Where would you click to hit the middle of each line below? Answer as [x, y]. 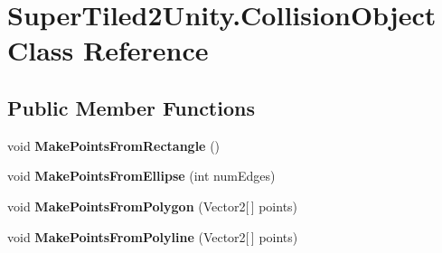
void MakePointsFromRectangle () [114, 145]
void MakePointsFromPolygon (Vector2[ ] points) [153, 206]
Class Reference [108, 50]
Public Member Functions [131, 107]
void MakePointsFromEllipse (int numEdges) [141, 176]
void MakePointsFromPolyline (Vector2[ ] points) [153, 236]
